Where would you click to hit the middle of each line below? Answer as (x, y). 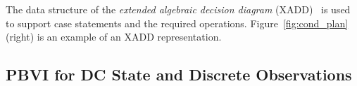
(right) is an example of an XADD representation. (114, 37)
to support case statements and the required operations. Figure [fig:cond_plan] (177, 23)
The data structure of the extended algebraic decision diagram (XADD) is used (178, 9)
